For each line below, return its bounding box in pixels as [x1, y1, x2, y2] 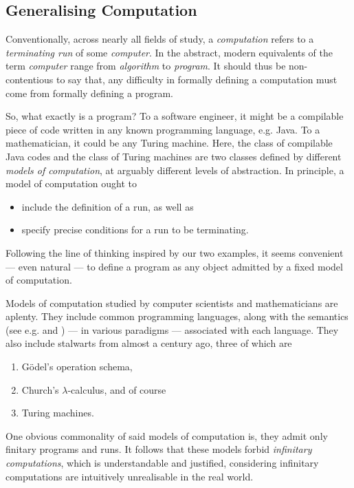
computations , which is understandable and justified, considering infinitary [5, 456, 319, 470]
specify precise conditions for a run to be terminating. [21, 222, 249, 237]
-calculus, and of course [67, 382, 166, 396]
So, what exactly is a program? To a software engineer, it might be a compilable [5, 109, 344, 123]
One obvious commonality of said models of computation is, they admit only [5, 428, 328, 443]
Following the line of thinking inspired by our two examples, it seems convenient [5, 245, 344, 259]
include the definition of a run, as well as [21, 199, 194, 213]
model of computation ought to [5, 176, 137, 191]
